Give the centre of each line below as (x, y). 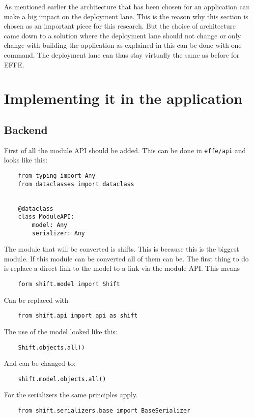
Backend (26, 129)
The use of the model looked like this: (61, 331)
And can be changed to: (40, 363)
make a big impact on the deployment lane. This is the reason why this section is (126, 16)
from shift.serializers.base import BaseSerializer (104, 411)
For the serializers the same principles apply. (71, 395)
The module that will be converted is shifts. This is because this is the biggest (122, 249)
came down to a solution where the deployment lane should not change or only (123, 35)
